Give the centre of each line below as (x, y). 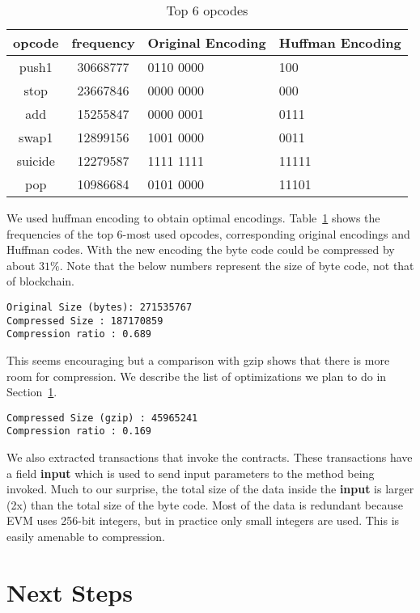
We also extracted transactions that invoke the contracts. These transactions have (210, 457)
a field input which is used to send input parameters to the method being (191, 473)
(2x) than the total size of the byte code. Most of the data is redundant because (205, 504)
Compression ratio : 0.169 (79, 431)
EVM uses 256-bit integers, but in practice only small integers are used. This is (203, 520)
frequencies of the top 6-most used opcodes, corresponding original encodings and (208, 233)
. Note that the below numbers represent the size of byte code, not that (237, 265)
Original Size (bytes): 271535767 (100, 307)
